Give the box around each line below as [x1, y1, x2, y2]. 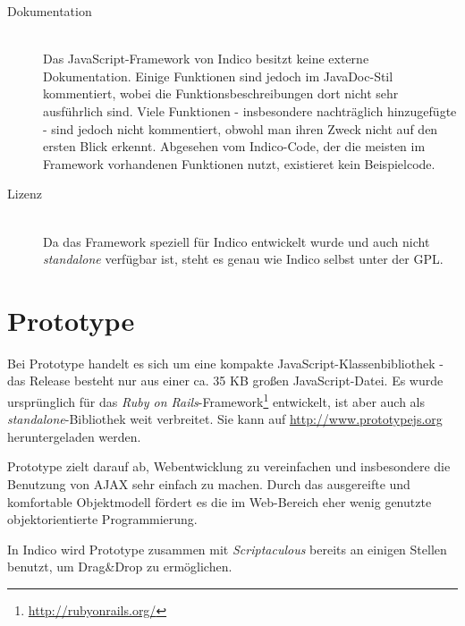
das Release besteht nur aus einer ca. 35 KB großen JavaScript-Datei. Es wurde [7, 371, 444, 390]
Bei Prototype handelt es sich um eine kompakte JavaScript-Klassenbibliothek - [7, 353, 444, 372]
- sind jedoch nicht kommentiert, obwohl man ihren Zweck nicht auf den [43, 119, 438, 138]
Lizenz [7, 184, 43, 203]
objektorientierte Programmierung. [7, 510, 198, 529]
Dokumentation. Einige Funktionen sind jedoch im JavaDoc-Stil [43, 66, 393, 85]
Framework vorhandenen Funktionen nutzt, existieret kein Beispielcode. [43, 154, 435, 173]
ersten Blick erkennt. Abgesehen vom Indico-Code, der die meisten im [43, 137, 426, 156]
